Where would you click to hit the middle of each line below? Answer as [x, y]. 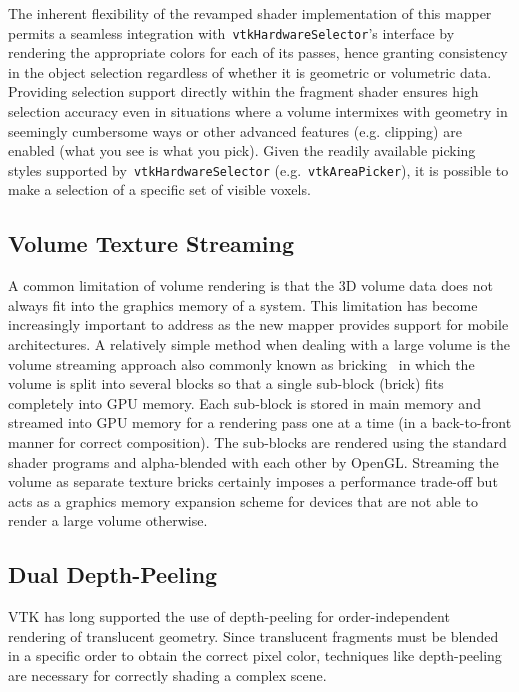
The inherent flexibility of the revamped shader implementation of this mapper [250, 13]
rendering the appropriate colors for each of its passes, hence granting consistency [258, 52]
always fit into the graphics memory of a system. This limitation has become [243, 304]
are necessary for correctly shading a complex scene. [167, 674]
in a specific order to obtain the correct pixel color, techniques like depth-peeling [255, 655]
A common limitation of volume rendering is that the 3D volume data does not [250, 285]
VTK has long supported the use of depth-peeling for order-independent [229, 616]
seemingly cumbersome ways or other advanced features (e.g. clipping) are [235, 130]
